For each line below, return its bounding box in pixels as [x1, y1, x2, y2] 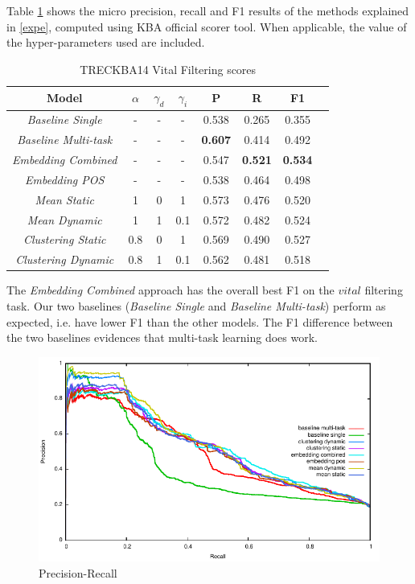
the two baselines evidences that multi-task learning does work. [6, 329, 318, 346]
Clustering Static [23, 231, 106, 248]
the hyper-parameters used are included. [6, 34, 205, 51]
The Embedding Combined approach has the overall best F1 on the [6, 282, 335, 298]
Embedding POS [25, 171, 105, 187]
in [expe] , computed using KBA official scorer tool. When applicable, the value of [6, 18, 407, 35]
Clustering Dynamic [15, 251, 114, 268]
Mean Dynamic [27, 211, 102, 228]
